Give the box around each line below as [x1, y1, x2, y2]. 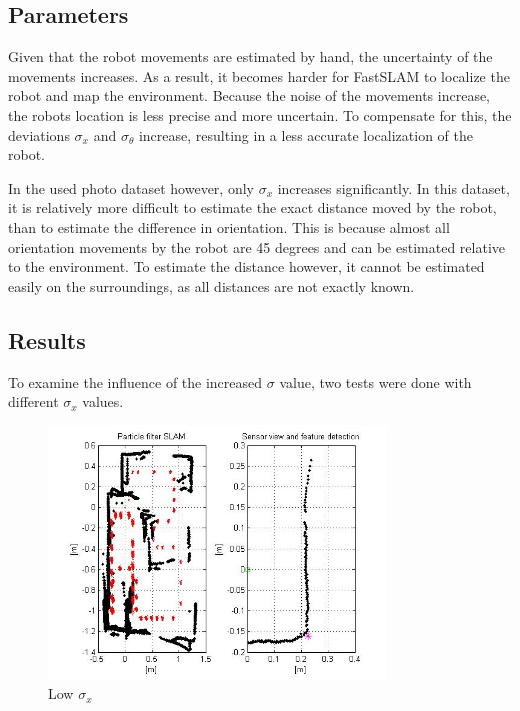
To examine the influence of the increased [8, 371, 263, 392]
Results [8, 324, 86, 355]
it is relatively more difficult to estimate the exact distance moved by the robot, [8, 197, 497, 218]
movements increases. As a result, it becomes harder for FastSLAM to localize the [8, 65, 510, 86]
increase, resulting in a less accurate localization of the [138, 124, 474, 145]
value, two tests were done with [279, 371, 472, 392]
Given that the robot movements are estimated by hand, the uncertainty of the [8, 46, 493, 67]
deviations [8, 124, 70, 145]
